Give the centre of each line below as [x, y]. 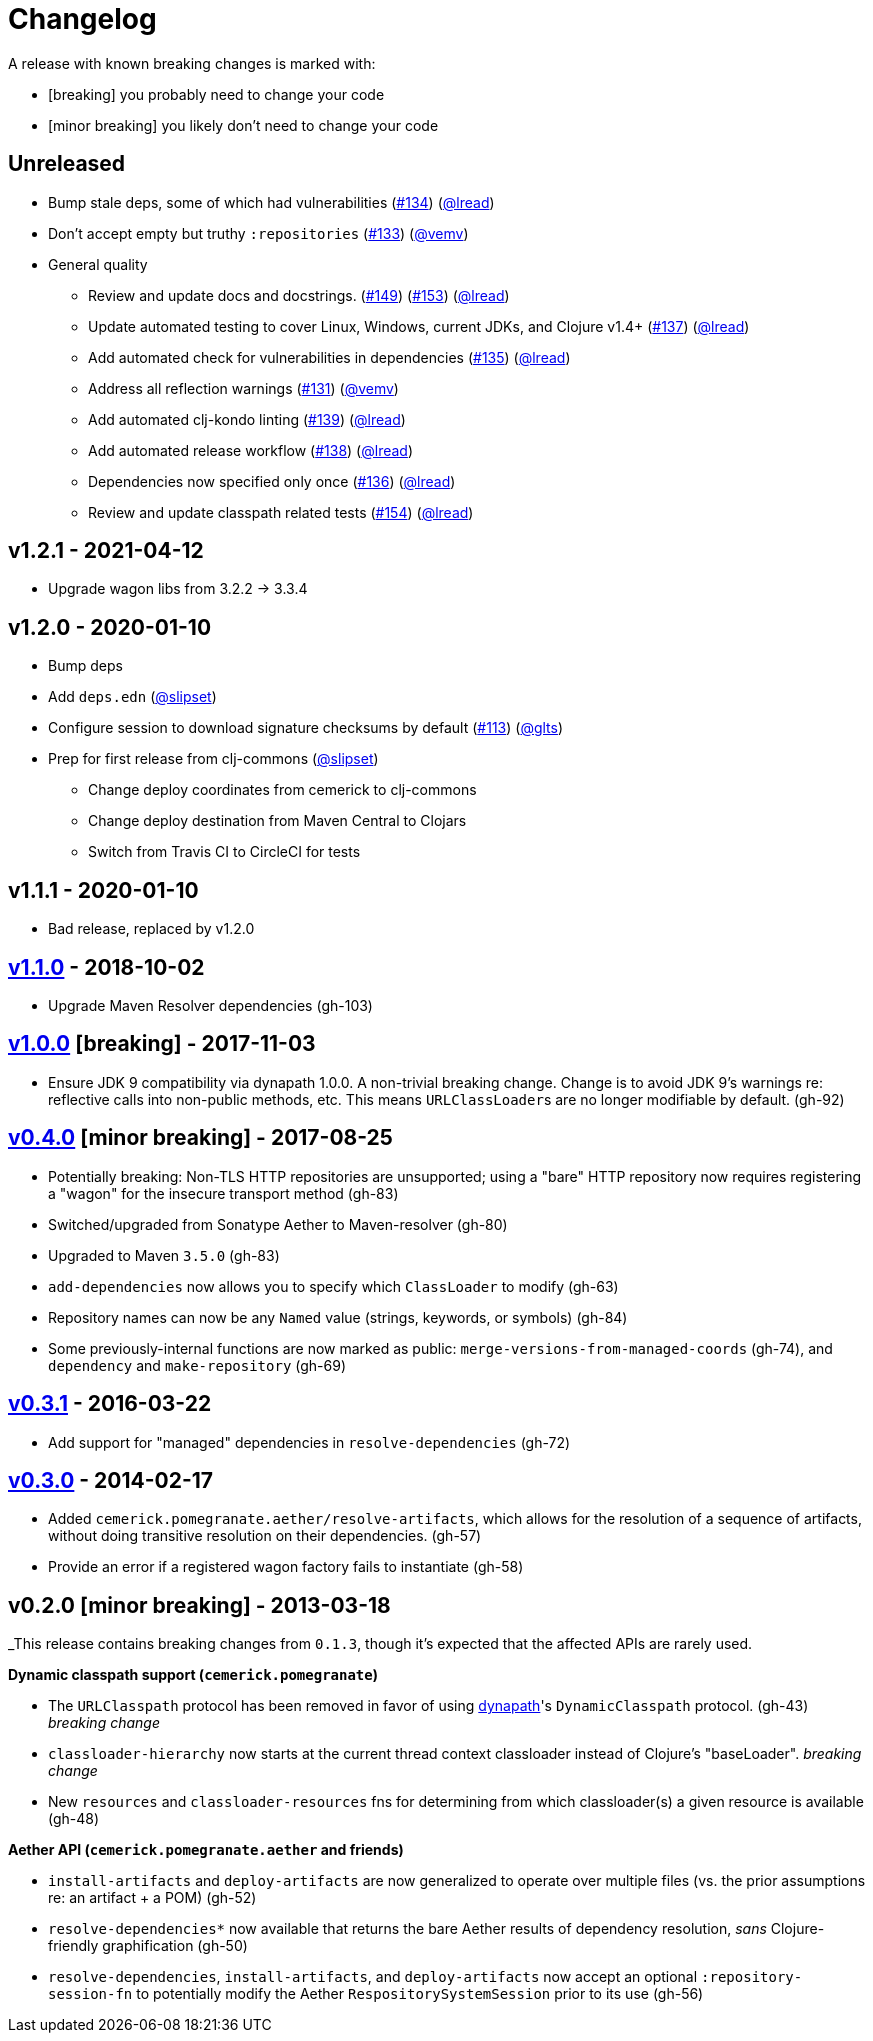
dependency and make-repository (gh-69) [197, 1365]
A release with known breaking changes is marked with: [192, 63]
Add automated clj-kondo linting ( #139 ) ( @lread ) [247, 419]
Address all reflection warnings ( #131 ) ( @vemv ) [243, 388]
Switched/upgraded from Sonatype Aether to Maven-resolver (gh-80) [278, 1224]
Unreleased [67, 164]
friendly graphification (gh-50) [148, 1946]
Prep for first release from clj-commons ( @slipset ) [213, 759]
